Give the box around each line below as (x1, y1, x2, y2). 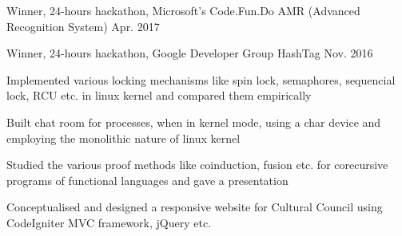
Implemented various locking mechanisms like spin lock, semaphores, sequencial (6, 71, 396, 88)
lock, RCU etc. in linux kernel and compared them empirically (6, 87, 312, 104)
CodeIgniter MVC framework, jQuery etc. (6, 214, 212, 230)
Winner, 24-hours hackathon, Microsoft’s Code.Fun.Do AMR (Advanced (6, 2, 360, 18)
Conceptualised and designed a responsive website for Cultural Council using (6, 199, 383, 215)
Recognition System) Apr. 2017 (6, 18, 160, 34)
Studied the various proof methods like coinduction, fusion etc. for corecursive (6, 156, 388, 173)
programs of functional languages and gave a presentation (6, 171, 289, 188)
